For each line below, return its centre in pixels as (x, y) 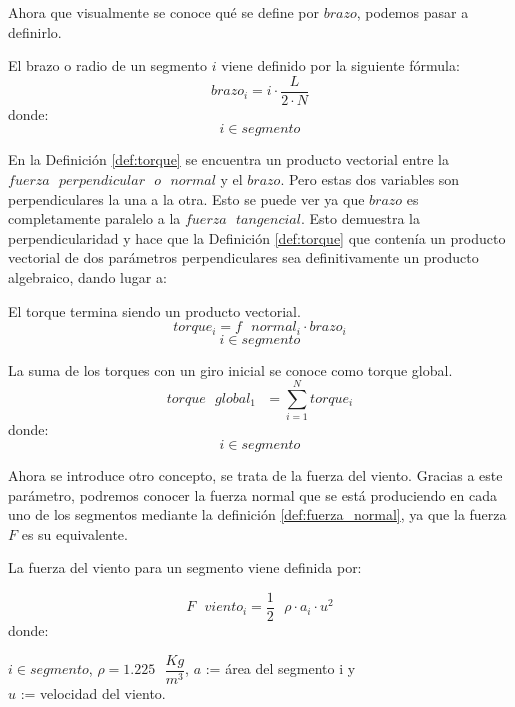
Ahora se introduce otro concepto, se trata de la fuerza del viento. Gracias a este (255, 474)
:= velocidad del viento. (93, 692)
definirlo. (35, 31)
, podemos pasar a (412, 12)
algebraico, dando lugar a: (87, 277)
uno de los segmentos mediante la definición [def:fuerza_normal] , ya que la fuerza (257, 514)
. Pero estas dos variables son (370, 179)
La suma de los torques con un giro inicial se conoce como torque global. (230, 369)
